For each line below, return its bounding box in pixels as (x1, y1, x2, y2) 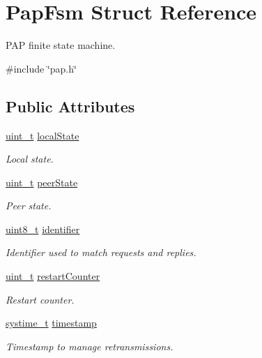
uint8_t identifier (6, 221, 80, 236)
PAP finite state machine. (6, 38, 116, 52)
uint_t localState (6, 128, 79, 142)
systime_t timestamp (6, 315, 97, 330)
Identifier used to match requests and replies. (6, 245, 196, 260)
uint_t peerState (6, 174, 78, 189)
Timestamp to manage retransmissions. (6, 338, 174, 353)
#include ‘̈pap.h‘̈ (6, 61, 77, 75)
